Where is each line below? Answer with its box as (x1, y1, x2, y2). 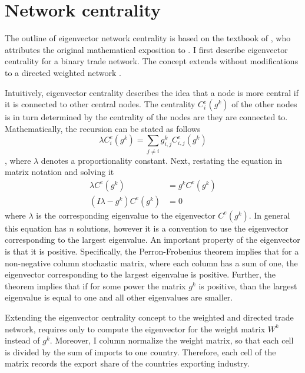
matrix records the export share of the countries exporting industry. (5, 357, 250, 369)
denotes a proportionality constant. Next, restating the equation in (41, 154, 282, 166)
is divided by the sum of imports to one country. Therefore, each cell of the (5, 345, 276, 358)
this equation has (5, 222, 67, 234)
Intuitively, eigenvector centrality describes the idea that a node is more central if (5, 86, 299, 98)
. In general (248, 209, 290, 221)
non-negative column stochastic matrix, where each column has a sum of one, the (5, 256, 298, 269)
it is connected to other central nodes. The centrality (5, 98, 195, 110)
